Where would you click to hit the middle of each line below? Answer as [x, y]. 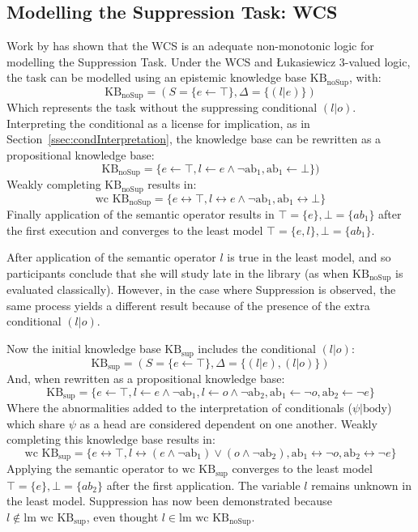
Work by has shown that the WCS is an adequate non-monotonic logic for [190, 46]
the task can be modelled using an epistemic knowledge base [157, 77]
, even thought [122, 516]
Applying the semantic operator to [92, 468]
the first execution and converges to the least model [135, 230]
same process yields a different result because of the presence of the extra [188, 305]
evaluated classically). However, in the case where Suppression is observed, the [201, 289]
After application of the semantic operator [111, 257]
